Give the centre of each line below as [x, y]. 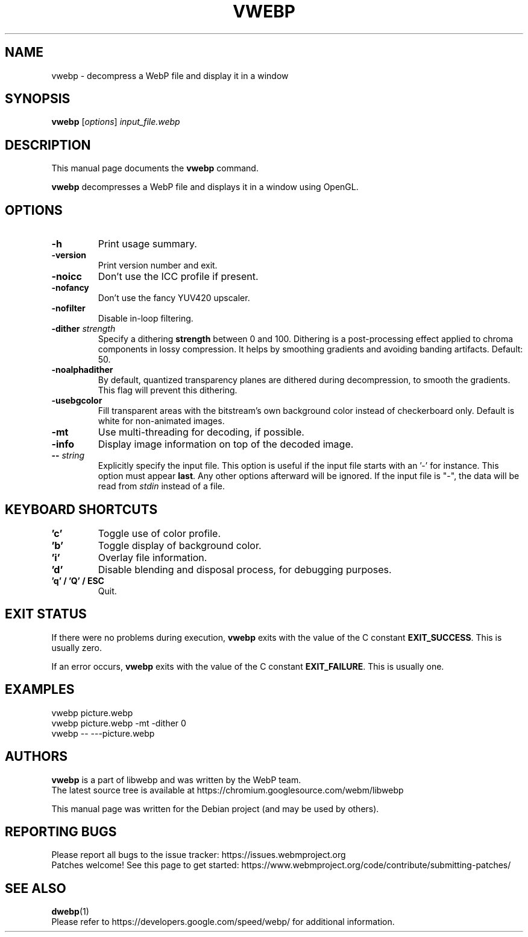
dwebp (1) [70, 912]
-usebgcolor [77, 401]
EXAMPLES [40, 690]
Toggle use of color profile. [159, 533]
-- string [68, 456]
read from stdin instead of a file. [162, 486]
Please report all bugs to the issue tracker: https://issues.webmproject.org [199, 855]
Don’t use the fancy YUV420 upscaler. [174, 298]
